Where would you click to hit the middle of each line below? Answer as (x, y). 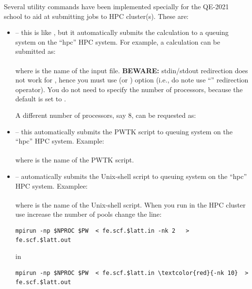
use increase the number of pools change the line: (88, 214)
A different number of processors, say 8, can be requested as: (106, 115)
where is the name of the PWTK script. (75, 160)
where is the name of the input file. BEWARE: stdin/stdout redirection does (132, 70)
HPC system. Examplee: (51, 185)
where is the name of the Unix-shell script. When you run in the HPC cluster (130, 204)
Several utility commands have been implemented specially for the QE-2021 (117, 6)
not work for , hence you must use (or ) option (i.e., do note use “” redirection (132, 80)
